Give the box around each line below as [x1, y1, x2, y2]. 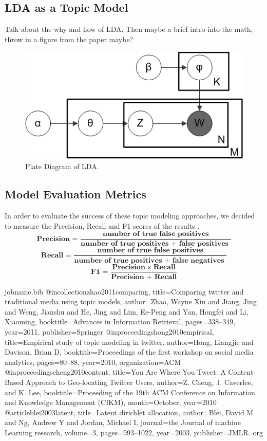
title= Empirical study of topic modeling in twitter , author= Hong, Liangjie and [5, 336, 254, 347]
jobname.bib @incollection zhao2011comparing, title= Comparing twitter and [5, 286, 244, 297]
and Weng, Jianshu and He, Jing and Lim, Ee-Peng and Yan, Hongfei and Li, [5, 306, 249, 317]
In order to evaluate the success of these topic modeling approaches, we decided [5, 210, 255, 221]
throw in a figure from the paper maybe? [5, 33, 133, 44]
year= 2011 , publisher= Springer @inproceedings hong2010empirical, [5, 326, 214, 337]
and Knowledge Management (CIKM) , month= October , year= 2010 [5, 397, 217, 408]
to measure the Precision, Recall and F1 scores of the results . [5, 220, 200, 231]
